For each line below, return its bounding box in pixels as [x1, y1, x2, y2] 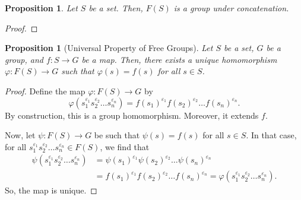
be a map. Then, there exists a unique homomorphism [81, 53, 277, 65]
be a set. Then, [88, 2, 143, 14]
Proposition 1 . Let [5, 2, 78, 14]
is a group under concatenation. [173, 2, 289, 14]
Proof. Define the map [5, 84, 85, 97]
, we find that [100, 140, 150, 153]
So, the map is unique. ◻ [5, 184, 97, 196]
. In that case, [246, 129, 297, 141]
